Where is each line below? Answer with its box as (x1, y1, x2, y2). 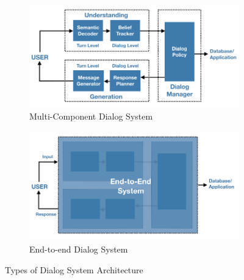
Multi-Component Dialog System (29, 110, 153, 123)
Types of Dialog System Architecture (5, 263, 143, 276)
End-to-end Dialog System (29, 242, 128, 255)
